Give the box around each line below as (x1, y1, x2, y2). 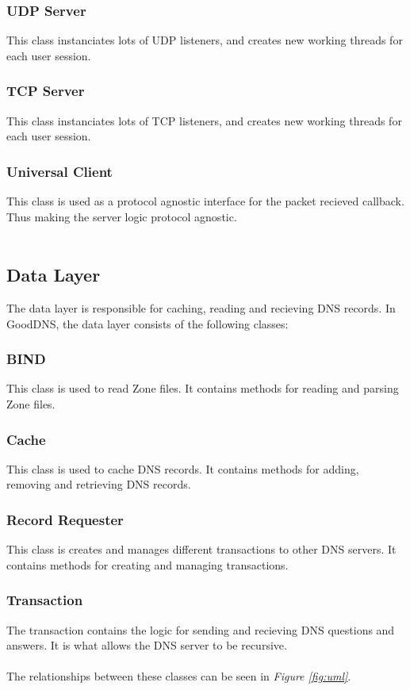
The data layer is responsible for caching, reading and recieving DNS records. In (6, 300, 396, 316)
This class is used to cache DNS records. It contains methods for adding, (6, 460, 359, 477)
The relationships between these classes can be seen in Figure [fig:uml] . (6, 668, 351, 684)
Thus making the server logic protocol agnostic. (6, 208, 237, 224)
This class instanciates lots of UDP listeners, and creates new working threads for (6, 32, 403, 48)
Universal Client (6, 161, 113, 181)
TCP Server (6, 81, 85, 101)
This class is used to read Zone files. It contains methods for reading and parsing (6, 380, 399, 397)
